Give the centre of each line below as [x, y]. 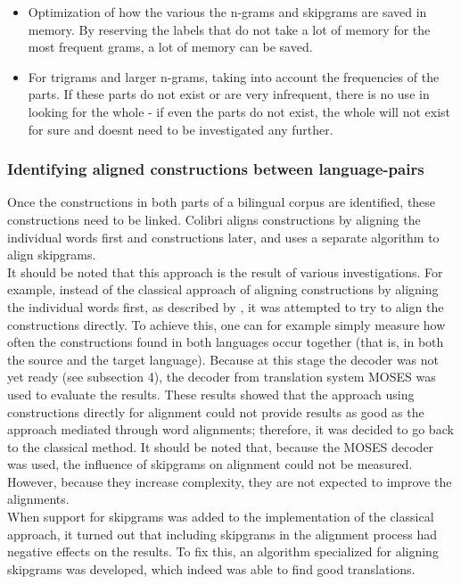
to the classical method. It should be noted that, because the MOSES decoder [221, 446]
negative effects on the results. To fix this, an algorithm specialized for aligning [223, 551]
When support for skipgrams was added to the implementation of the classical [221, 517]
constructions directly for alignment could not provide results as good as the [216, 411]
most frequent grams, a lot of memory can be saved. [170, 47]
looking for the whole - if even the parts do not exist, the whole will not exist [239, 111]
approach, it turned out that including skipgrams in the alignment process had [222, 534]
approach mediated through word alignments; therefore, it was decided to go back [230, 429]
